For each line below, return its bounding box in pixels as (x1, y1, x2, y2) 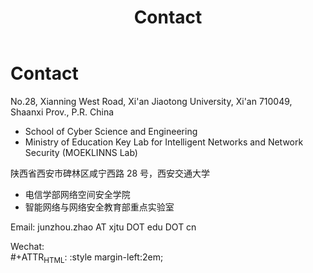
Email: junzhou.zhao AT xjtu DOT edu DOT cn (10, 221, 197, 233)
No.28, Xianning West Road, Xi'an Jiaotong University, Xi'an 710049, (10, 95, 293, 107)
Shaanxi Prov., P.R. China (10, 106, 115, 118)
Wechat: (10, 240, 45, 252)
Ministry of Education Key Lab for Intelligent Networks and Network (24, 136, 304, 148)
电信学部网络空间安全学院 (24, 188, 131, 200)
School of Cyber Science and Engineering (24, 125, 198, 137)
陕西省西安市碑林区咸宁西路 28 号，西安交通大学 (10, 167, 211, 179)
